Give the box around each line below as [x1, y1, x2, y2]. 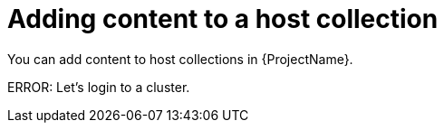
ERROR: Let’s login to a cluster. [7, 79, 190, 95]
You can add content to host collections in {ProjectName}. [7, 51, 353, 67]
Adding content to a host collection [7, 4, 439, 34]
